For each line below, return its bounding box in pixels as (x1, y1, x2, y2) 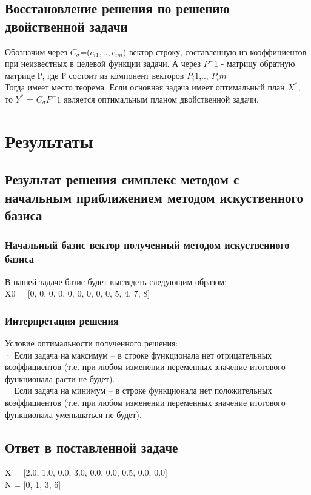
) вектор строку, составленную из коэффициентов (122, 45, 307, 58)
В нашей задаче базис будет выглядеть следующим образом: (5, 275, 227, 288)
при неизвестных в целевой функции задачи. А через (5, 57, 201, 70)
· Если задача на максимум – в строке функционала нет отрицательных (5, 348, 272, 361)
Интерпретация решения (5, 312, 119, 328)
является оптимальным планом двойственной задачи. (64, 92, 259, 105)
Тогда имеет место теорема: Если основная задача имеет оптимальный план (5, 81, 285, 93)
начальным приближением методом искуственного (5, 187, 304, 206)
